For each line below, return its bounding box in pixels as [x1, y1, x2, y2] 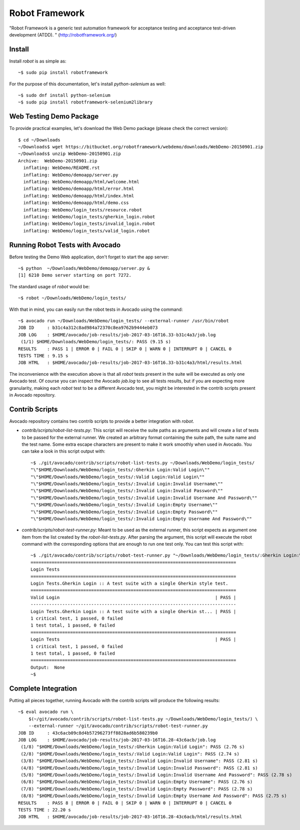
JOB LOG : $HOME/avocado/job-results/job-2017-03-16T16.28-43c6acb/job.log [18, 737, 216, 743]
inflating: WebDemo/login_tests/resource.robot [23, 207, 142, 212]
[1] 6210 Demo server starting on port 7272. [18, 272, 132, 278]
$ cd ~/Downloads [18, 137, 60, 142]
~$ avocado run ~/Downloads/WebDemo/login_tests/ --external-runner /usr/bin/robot [18, 318, 229, 324]
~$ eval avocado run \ [18, 709, 74, 715]
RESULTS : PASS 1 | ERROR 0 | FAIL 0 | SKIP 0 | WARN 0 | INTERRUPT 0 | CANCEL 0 [18, 346, 232, 352]
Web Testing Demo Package [9, 112, 99, 121]
